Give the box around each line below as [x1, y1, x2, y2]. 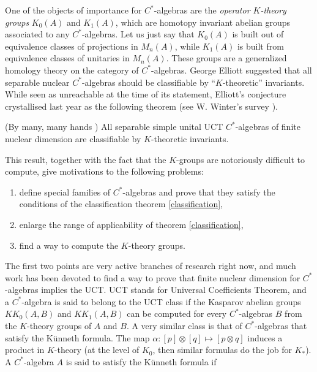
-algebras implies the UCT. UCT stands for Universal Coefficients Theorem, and [5, 283, 307, 296]
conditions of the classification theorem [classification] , [19, 197, 223, 210]
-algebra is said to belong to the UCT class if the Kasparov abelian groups [21, 295, 301, 308]
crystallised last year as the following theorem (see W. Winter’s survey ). [5, 99, 278, 112]
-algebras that [255, 319, 307, 332]
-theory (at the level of [54, 343, 140, 356]
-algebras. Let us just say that [81, 28, 195, 40]
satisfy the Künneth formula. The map [5, 331, 150, 344]
